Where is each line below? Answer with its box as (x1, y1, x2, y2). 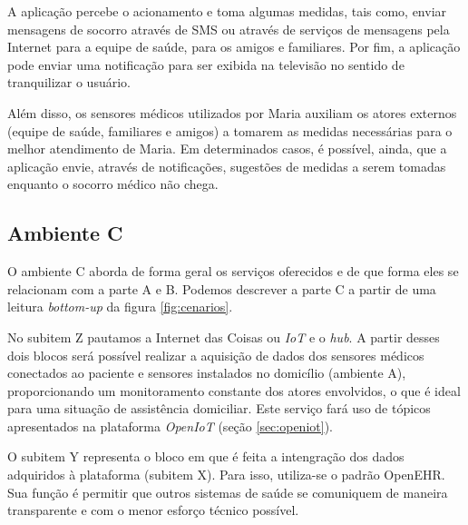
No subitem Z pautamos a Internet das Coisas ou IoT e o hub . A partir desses (7, 327, 440, 346)
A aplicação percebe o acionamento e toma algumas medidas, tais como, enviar (7, 2, 447, 20)
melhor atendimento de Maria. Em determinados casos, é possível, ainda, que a (7, 139, 447, 158)
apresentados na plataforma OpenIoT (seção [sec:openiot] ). (7, 416, 333, 435)
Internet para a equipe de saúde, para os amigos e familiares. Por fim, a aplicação (7, 37, 461, 56)
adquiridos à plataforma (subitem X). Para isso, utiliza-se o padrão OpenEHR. (7, 465, 445, 484)
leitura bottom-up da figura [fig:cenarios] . (7, 297, 233, 316)
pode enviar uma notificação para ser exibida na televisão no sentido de (7, 54, 405, 74)
